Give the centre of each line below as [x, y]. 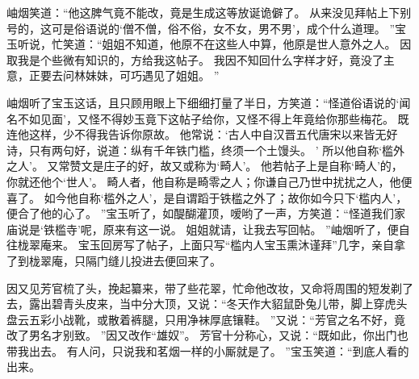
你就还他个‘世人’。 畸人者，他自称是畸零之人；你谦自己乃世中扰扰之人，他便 [209, 181]
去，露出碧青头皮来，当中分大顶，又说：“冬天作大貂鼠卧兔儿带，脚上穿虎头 [207, 304]
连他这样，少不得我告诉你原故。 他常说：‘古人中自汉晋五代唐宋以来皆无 [197, 134]
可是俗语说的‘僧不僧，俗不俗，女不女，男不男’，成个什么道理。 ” [223, 28]
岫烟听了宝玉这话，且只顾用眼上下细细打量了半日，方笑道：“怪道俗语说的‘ [203, 102]
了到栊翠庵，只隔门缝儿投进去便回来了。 [114, 260]
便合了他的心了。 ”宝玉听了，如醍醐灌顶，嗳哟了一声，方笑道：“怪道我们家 [206, 213]
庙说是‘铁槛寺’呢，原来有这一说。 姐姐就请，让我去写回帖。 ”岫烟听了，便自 [208, 229]
